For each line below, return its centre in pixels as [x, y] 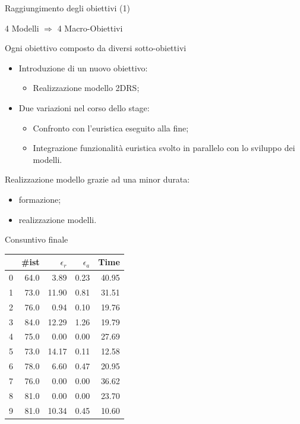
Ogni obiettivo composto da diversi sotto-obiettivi [96, 48]
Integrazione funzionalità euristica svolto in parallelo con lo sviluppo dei [164, 148]
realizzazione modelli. [58, 219]
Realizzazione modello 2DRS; [86, 88]
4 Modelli [22, 28]
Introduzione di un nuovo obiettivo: [83, 67]
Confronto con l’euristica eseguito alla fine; [111, 128]
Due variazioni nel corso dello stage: [84, 107]
